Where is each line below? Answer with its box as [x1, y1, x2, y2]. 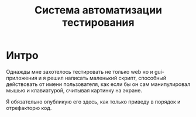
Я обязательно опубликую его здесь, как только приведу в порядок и [6, 98, 181, 105]
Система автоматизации [34, 4, 163, 17]
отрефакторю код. [6, 104, 52, 111]
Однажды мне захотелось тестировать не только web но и [6, 68, 153, 75]
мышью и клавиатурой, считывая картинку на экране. [6, 87, 142, 94]
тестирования [62, 16, 135, 29]
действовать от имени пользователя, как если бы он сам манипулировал [6, 80, 191, 88]
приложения [6, 74, 37, 81]
